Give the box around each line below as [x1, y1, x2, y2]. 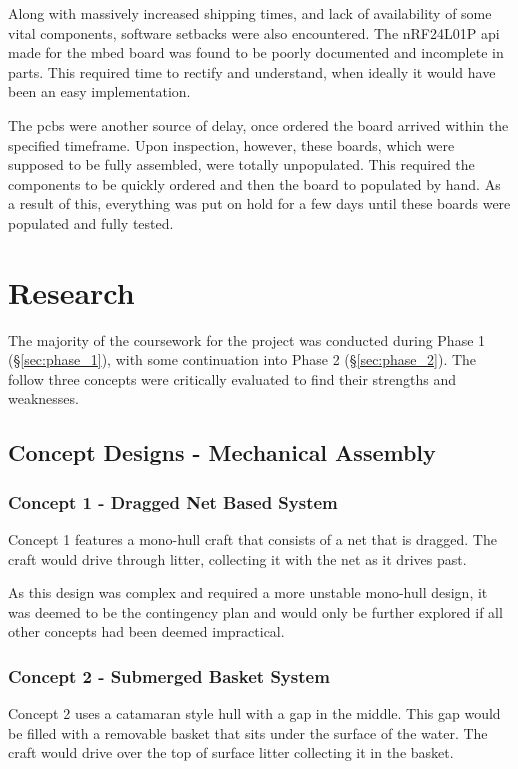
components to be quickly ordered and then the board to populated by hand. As [8, 173, 501, 194]
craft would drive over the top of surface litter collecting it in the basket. [8, 742, 454, 763]
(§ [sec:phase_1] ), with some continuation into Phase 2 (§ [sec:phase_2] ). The [8, 349, 477, 370]
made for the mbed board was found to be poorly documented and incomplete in [8, 42, 504, 63]
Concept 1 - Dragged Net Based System [8, 489, 338, 514]
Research [8, 271, 135, 312]
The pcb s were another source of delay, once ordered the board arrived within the [8, 114, 509, 135]
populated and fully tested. [8, 212, 174, 233]
